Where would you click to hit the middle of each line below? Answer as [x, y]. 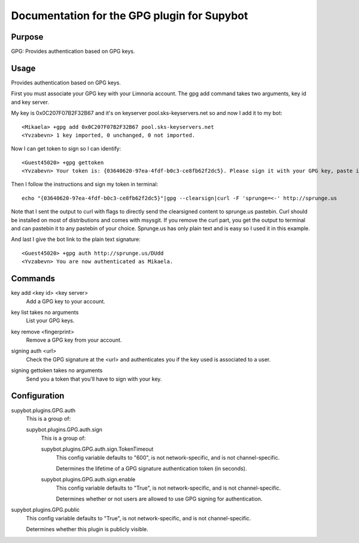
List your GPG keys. [50, 321]
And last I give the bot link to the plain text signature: [76, 239]
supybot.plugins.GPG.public [45, 510]
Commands [33, 279]
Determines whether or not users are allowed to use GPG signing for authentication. [159, 499]
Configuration [38, 396]
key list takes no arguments [45, 312]
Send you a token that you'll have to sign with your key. [94, 379]
